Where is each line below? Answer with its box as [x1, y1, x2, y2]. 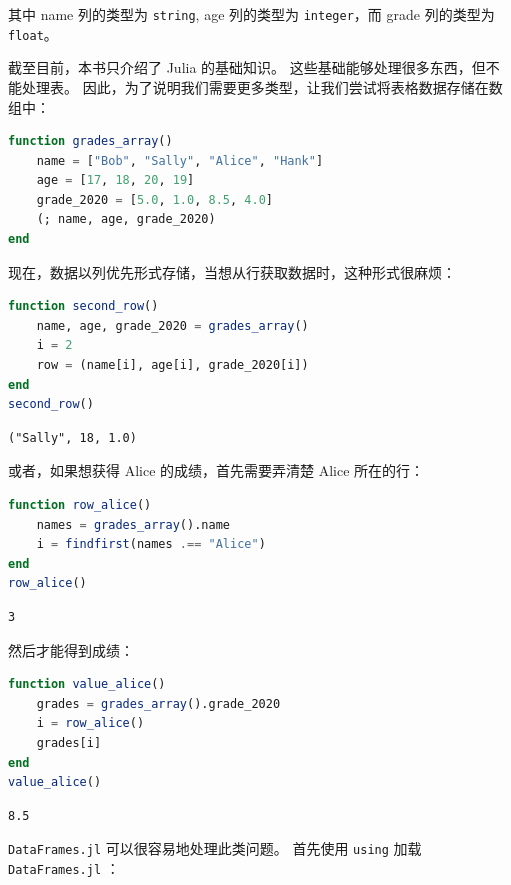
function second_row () [8, 299, 159, 314]
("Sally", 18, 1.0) [8, 430, 137, 445]
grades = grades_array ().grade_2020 [36, 696, 281, 711]
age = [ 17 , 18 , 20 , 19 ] [36, 173, 195, 188]
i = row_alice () [36, 716, 145, 731]
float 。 [8, 23, 58, 44]
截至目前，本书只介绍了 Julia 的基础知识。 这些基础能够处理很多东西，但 [8, 57, 486, 78]
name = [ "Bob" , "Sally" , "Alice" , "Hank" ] [36, 153, 324, 168]
